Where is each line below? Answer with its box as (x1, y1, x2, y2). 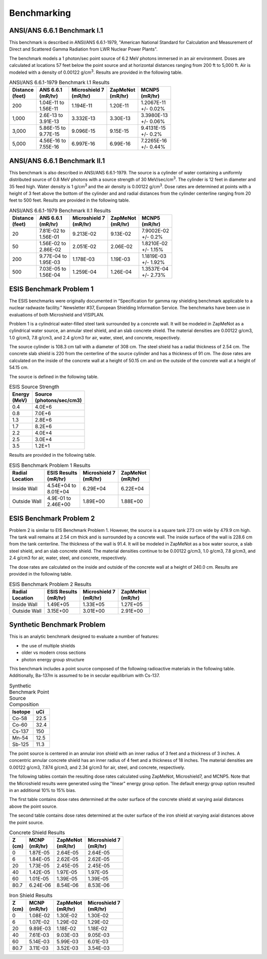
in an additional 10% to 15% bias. (9, 788, 76, 793)
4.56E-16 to (39, 137, 66, 144)
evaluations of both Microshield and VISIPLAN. (9, 312, 104, 318)
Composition (9, 701, 39, 708)
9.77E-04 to (39, 253, 67, 260)
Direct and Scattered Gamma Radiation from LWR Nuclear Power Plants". (9, 46, 158, 52)
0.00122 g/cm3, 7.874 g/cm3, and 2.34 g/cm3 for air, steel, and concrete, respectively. (9, 764, 185, 770)
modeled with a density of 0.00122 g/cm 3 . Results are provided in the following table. (9, 68, 183, 75)
